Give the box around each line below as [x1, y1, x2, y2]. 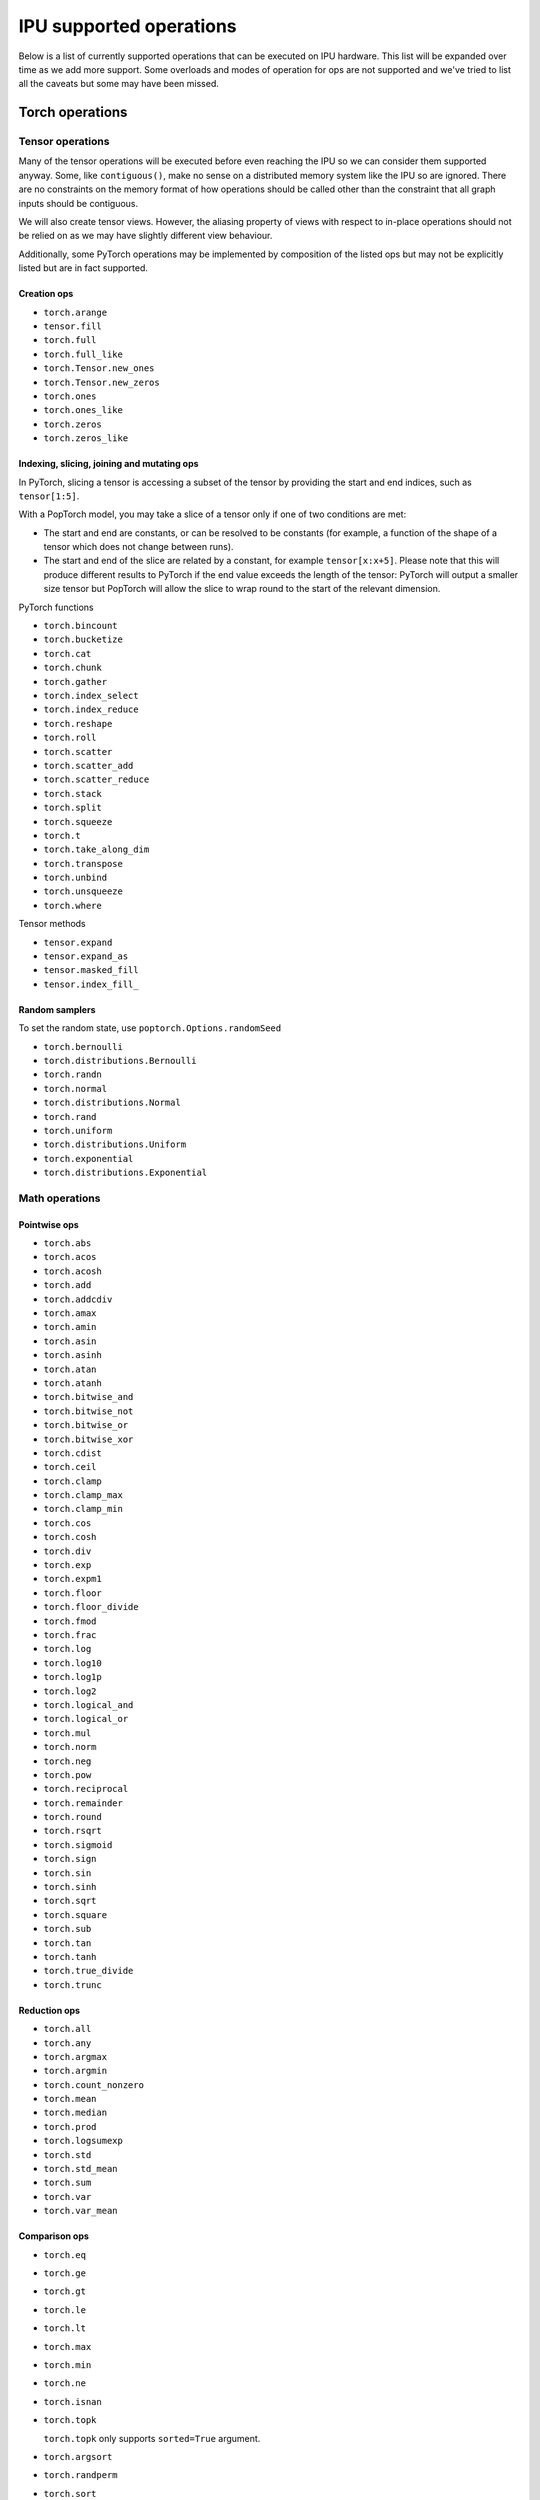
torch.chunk [43, 662, 102, 674]
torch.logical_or [43, 1713, 129, 1725]
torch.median [43, 2107, 108, 2119]
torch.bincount [43, 620, 119, 632]
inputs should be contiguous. [18, 197, 139, 209]
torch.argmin [43, 2065, 108, 2077]
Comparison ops [18, 2230, 90, 2242]
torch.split [43, 802, 102, 814]
